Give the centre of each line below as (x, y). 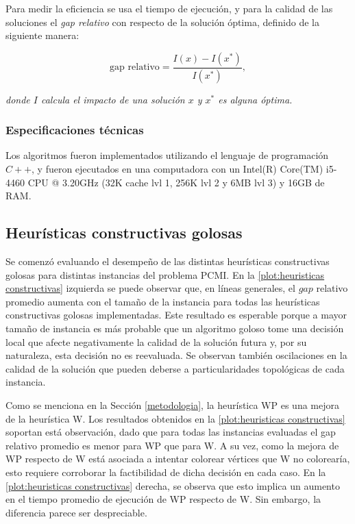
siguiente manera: (42, 35)
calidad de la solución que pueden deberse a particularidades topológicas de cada (175, 368)
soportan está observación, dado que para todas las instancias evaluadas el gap (171, 432)
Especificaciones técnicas (75, 130)
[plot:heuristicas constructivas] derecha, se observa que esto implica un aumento (173, 485)
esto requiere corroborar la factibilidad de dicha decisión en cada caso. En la (166, 472)
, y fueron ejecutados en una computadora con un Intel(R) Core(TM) (177, 169)
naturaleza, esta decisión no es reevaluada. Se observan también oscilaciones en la (176, 355)
